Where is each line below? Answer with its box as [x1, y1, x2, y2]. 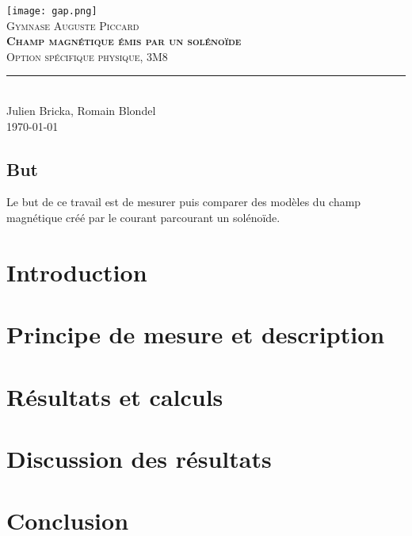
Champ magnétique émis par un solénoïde [6, 33, 242, 49]
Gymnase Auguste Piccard [6, 17, 139, 33]
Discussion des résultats [6, 442, 272, 474]
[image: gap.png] [6, 6, 97, 17]
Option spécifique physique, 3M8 [6, 48, 168, 64]
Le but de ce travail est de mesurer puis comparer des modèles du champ [6, 193, 361, 210]
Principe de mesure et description [6, 318, 385, 350]
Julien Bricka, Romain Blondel [6, 102, 156, 119]
